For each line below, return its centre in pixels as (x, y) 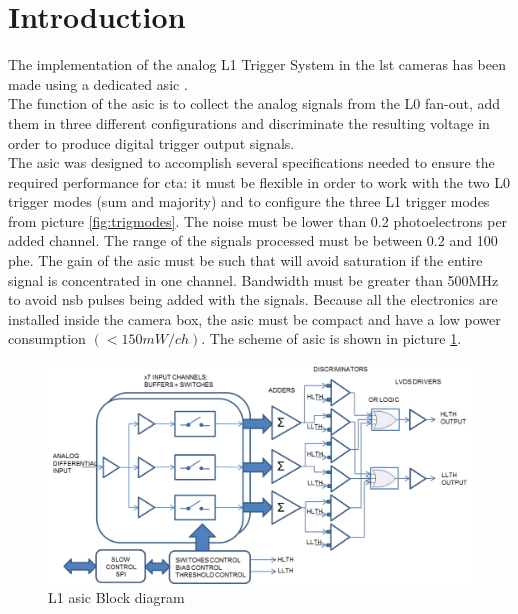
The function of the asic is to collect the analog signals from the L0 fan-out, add (254, 103)
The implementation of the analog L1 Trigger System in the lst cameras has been (257, 64)
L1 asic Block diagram (116, 597)
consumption (47, 338)
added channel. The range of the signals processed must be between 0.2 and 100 (253, 240)
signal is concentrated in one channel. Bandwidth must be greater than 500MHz (253, 279)
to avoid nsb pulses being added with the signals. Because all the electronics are (253, 299)
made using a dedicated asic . (98, 83)
